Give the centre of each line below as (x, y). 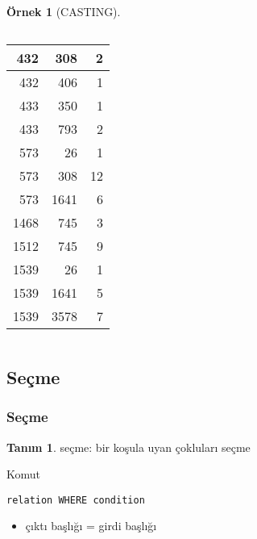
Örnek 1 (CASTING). (64, 11)
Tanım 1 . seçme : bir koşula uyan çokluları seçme (128, 447)
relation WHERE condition (76, 500)
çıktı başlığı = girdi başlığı (91, 526)
